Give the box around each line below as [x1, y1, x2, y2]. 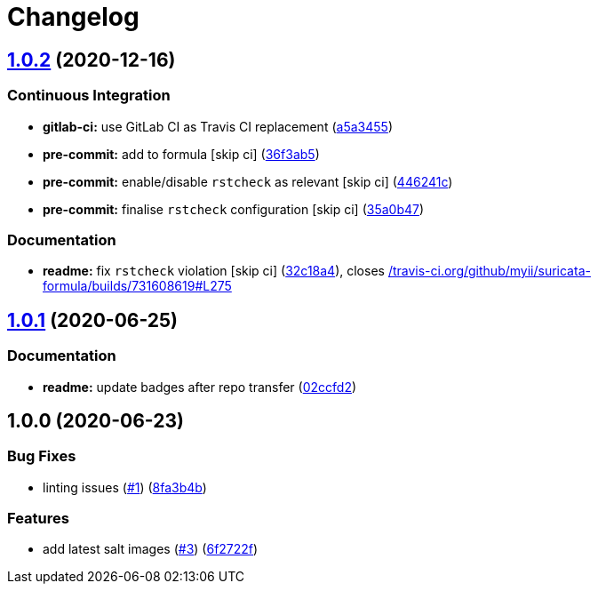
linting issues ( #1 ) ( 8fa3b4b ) [43, 479, 207, 495]
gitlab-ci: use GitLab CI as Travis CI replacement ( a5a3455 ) [43, 118, 393, 134]
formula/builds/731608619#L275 [43, 278, 232, 294]
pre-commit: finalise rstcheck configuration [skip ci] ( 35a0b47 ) [43, 201, 425, 217]
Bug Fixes [7, 447, 76, 466]
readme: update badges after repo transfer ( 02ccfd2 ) [43, 379, 357, 395]
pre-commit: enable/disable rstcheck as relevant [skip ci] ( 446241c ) [43, 173, 453, 189]
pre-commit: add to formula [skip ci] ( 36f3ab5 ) [43, 146, 320, 162]
